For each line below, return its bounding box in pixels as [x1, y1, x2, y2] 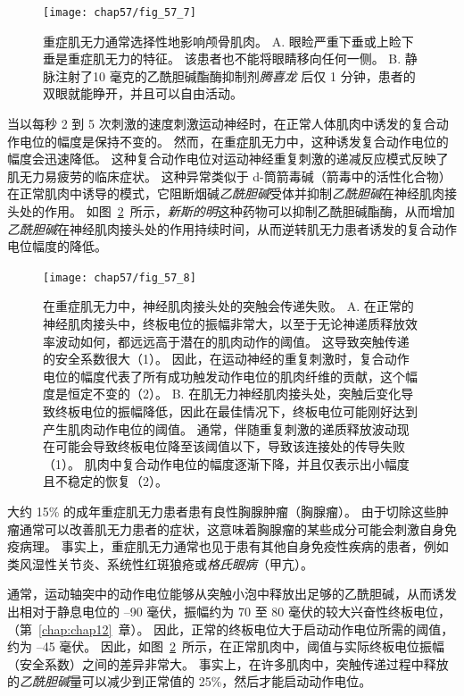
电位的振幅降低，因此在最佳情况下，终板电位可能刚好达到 [79, 402, 418, 420]
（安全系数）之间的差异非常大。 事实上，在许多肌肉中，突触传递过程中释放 [7, 654, 449, 673]
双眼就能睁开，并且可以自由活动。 [43, 84, 243, 103]
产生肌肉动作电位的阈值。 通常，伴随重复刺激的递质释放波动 [43, 419, 397, 438]
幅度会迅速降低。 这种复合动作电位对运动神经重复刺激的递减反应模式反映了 [7, 149, 449, 168]
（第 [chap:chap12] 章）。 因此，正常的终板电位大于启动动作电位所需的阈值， [7, 619, 454, 638]
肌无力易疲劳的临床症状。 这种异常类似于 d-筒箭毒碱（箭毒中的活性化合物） [7, 166, 452, 185]
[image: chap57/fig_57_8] [43, 271, 196, 284]
